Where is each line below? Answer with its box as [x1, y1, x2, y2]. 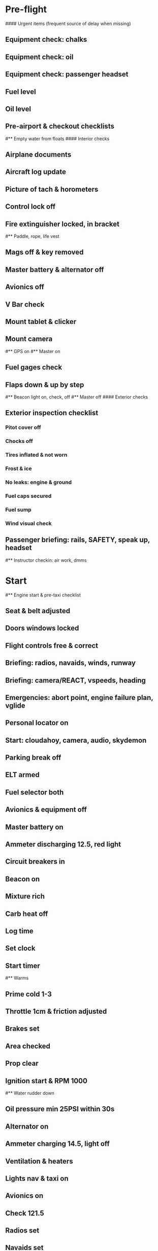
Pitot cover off [5, 424, 42, 431]
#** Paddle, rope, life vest [5, 233, 59, 239]
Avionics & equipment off [5, 805, 87, 814]
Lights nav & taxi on [5, 1174, 69, 1183]
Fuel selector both [5, 788, 64, 796]
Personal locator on [5, 718, 69, 728]
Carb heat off [5, 909, 48, 918]
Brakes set [5, 1024, 40, 1033]
